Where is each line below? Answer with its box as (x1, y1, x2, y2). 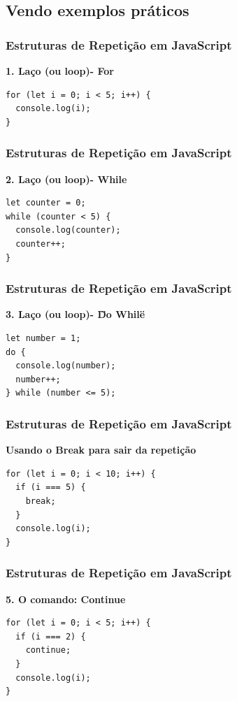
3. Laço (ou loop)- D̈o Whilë (6, 307, 145, 321)
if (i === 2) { (15, 631, 86, 642)
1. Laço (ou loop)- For (6, 64, 114, 78)
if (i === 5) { (15, 482, 86, 493)
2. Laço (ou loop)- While (6, 171, 127, 186)
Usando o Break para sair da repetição (6, 442, 196, 457)
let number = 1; (6, 333, 81, 343)
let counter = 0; (6, 198, 86, 208)
